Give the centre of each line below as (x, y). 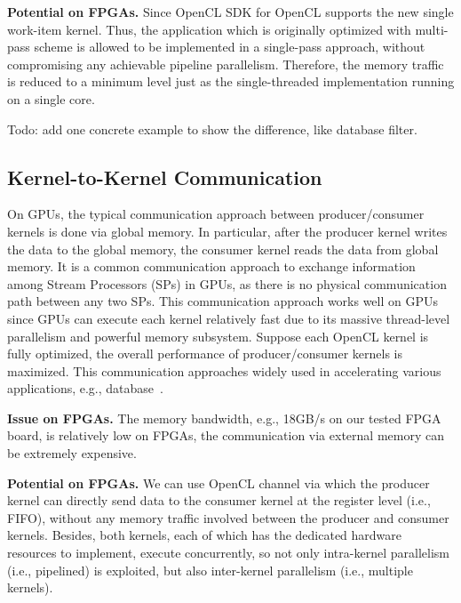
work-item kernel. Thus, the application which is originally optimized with (209, 29)
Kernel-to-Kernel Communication (165, 177)
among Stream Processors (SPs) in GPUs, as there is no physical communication (227, 283)
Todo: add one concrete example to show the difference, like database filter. (212, 129)
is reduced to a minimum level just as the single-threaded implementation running (231, 81)
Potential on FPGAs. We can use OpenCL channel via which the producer (219, 482)
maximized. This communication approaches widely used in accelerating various (224, 370)
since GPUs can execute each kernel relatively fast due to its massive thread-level (229, 318)
